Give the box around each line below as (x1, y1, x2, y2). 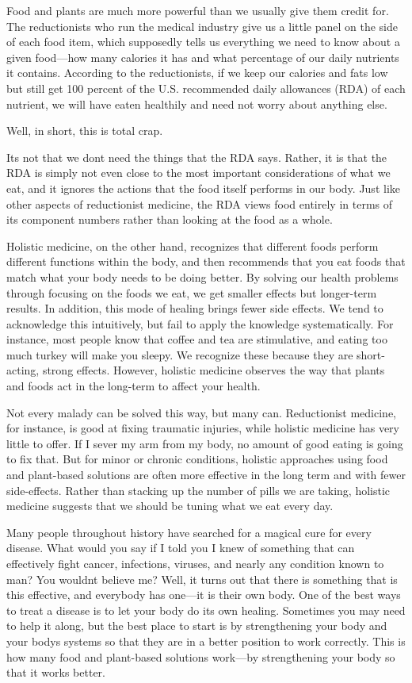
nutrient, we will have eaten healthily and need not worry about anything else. (6, 95, 387, 112)
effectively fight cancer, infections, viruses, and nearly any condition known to (6, 555, 384, 571)
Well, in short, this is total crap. (6, 122, 163, 139)
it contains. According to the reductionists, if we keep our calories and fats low (6, 64, 388, 81)
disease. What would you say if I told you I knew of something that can (6, 539, 355, 556)
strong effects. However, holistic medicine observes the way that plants (42, 362, 385, 378)
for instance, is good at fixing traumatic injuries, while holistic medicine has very (6, 420, 400, 436)
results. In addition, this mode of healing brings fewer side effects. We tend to (6, 300, 383, 317)
